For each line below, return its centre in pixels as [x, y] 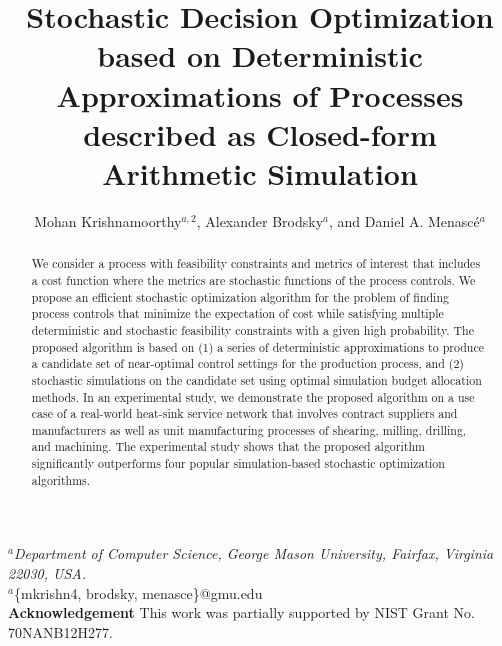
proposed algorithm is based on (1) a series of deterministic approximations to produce [257, 346]
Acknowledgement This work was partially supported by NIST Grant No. [241, 612]
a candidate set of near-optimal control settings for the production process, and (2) [247, 363]
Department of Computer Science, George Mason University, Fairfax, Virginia [253, 553]
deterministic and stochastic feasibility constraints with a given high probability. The [252, 329]
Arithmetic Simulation [260, 172]
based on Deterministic [260, 55]
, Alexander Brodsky [260, 220]
